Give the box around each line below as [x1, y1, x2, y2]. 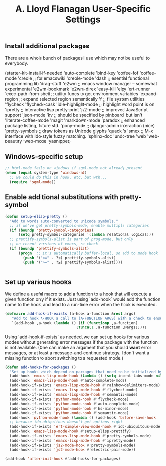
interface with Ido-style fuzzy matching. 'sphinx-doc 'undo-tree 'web [5, 133, 146, 139]
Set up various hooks [5, 278, 72, 286]
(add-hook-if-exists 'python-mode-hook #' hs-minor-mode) [9, 406, 129, 411]
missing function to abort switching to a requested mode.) [5, 355, 124, 361]
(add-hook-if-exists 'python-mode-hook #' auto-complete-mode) [9, 401, 140, 406]
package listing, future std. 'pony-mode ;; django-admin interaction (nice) [5, 122, 155, 128]
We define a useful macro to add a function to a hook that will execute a [5, 291, 152, 297]
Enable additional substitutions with [5, 193, 119, 201]
